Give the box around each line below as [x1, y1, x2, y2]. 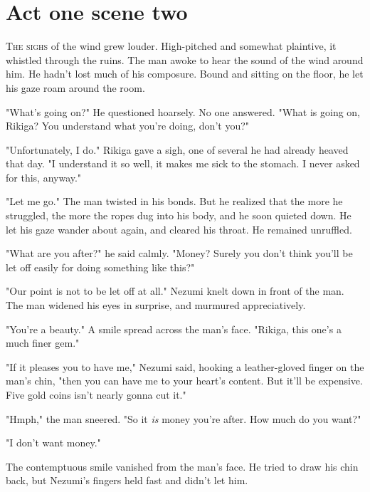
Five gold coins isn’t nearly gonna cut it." [6, 387, 186, 402]
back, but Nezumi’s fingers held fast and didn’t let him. [6, 473, 248, 488]
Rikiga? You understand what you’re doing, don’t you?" [6, 118, 250, 133]
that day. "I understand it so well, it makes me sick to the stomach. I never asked [6, 156, 360, 171]
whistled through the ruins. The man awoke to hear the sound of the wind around [6, 52, 364, 67]
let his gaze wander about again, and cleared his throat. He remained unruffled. [6, 221, 352, 236]
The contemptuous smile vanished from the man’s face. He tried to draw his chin [6, 459, 359, 473]
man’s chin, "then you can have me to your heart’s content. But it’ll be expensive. [6, 373, 363, 388]
